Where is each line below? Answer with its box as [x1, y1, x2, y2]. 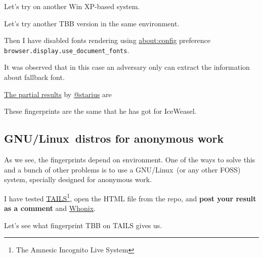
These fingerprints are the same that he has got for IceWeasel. [4, 106, 197, 116]
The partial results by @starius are [4, 89, 112, 99]
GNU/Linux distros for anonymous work [4, 131, 224, 146]
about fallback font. [4, 72, 65, 82]
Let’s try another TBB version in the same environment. [4, 18, 180, 28]
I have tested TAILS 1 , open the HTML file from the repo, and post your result [4, 191, 256, 203]
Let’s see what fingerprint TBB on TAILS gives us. [4, 220, 162, 230]
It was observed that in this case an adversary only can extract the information [4, 62, 250, 72]
